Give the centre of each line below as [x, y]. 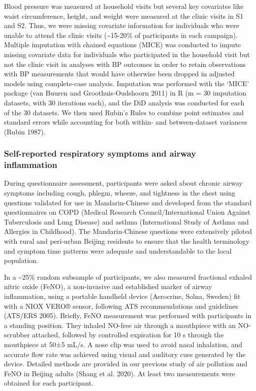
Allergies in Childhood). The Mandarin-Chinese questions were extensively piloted [128, 231]
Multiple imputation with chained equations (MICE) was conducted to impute [123, 45]
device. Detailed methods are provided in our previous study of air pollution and [126, 364]
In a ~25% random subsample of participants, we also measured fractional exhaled [128, 277]
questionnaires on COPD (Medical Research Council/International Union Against [127, 212]
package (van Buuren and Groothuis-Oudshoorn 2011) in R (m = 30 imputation [125, 93]
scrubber [17, 335]
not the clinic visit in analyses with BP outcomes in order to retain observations [125, 64]
